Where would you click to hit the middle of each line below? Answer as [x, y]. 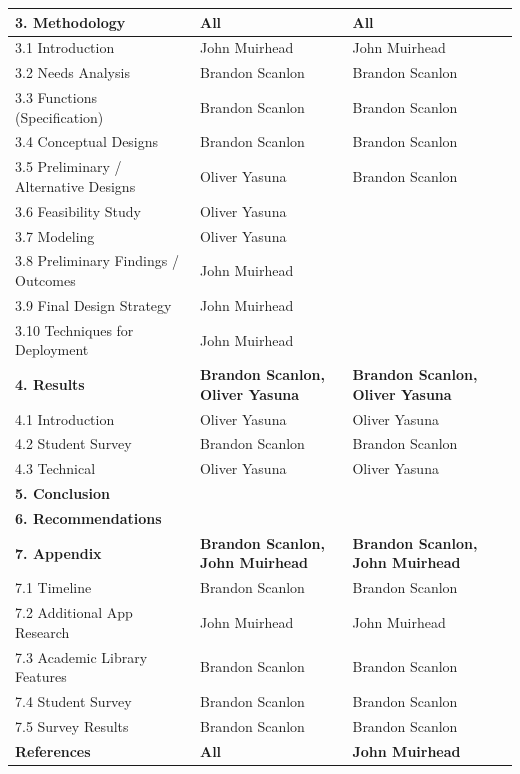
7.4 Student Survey [73, 700]
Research [42, 631]
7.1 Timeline [53, 587]
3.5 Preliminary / [68, 166]
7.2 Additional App [74, 612]
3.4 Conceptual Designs [87, 141]
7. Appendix [58, 552]
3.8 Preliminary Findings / [97, 260]
